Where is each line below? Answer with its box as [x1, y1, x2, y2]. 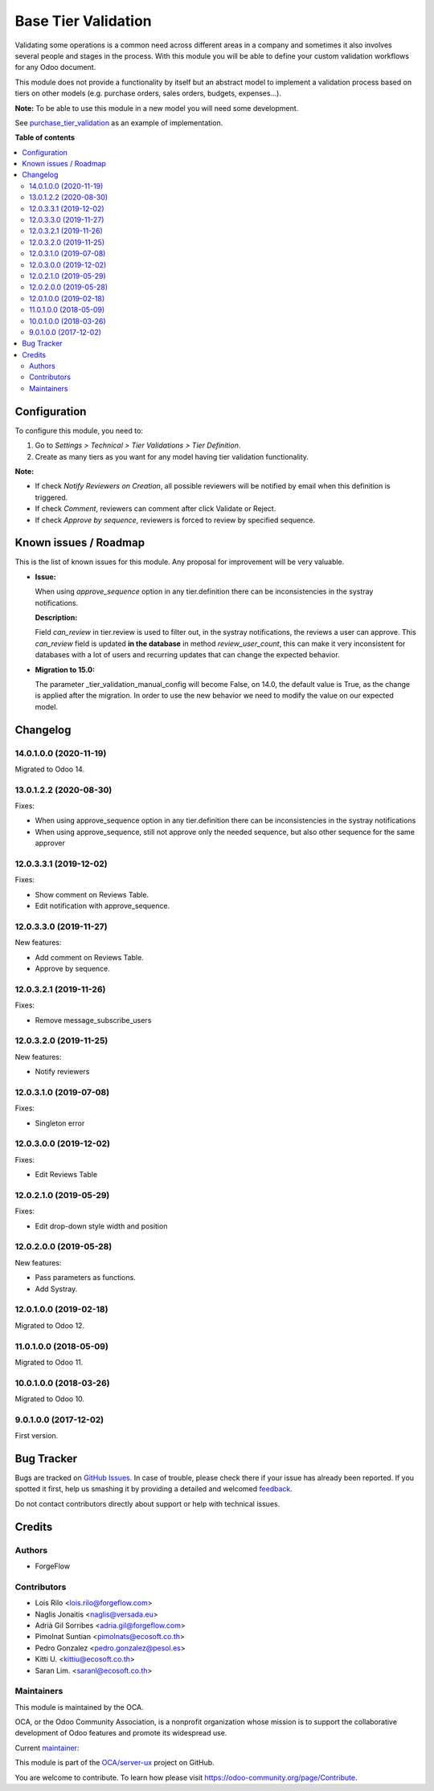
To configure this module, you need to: [14, 426, 144, 435]
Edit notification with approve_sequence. [35, 901, 170, 911]
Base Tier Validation [14, 12, 152, 30]
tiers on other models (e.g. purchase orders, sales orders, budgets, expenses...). [14, 88, 281, 98]
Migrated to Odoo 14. [14, 764, 84, 774]
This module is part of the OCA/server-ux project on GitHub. [14, 1758, 215, 1768]
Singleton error [35, 1118, 85, 1128]
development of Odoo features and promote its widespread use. [14, 1728, 227, 1738]
